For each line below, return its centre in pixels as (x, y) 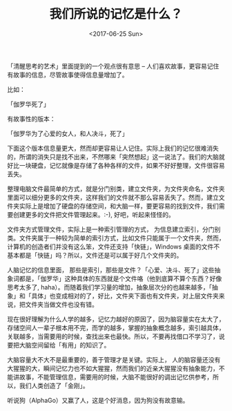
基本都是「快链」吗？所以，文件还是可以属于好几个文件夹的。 (95, 255)
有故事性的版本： (31, 119)
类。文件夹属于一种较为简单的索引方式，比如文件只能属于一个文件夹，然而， (116, 238)
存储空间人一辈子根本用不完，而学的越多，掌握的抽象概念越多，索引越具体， (116, 327)
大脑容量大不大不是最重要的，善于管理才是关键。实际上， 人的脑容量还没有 (114, 359)
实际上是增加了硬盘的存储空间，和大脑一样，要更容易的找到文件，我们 (119, 206)
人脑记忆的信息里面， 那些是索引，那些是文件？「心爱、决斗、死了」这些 (111, 269)
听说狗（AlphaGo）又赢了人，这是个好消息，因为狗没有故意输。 (98, 400)
